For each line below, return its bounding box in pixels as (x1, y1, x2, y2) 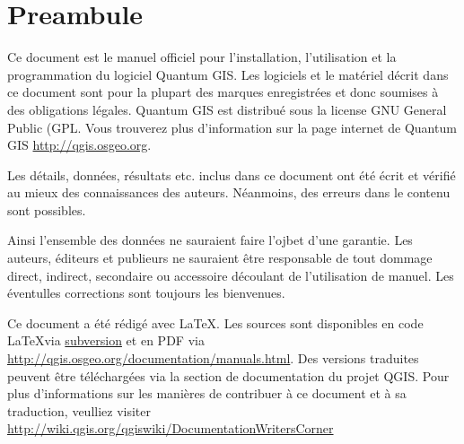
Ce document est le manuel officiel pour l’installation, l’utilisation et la (7, 48, 397, 66)
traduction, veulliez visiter (7, 401, 152, 420)
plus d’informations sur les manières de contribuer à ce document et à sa (7, 384, 407, 403)
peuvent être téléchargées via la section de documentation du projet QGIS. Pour (7, 366, 450, 385)
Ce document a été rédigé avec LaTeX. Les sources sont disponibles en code (7, 313, 424, 332)
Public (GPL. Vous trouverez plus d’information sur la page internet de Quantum (7, 118, 457, 136)
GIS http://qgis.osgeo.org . (7, 135, 152, 154)
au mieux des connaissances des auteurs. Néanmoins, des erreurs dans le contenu (7, 183, 451, 202)
